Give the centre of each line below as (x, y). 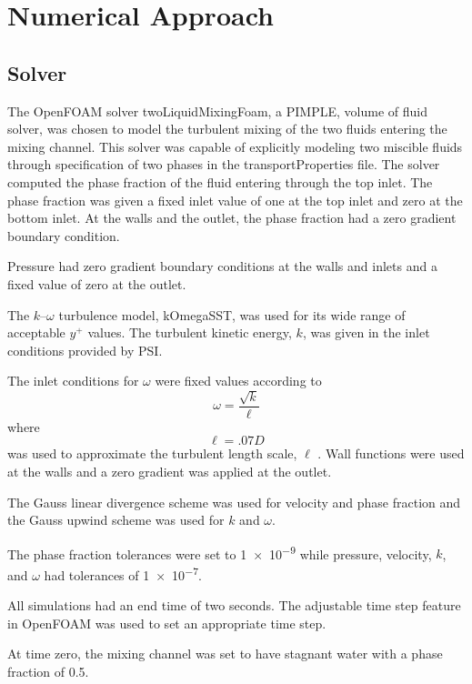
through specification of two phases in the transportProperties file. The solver (224, 164)
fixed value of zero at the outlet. (97, 283)
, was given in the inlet (366, 332)
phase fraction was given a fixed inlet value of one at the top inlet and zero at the (235, 200)
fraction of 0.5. (48, 671)
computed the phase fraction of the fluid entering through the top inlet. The (220, 181)
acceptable (36, 332)
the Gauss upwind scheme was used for (116, 520)
